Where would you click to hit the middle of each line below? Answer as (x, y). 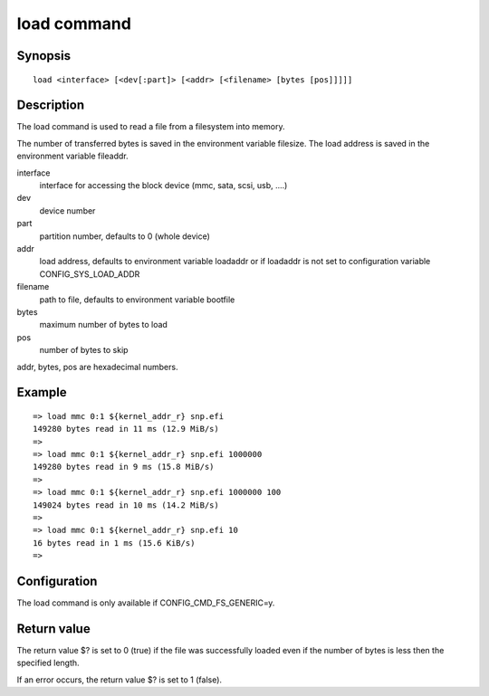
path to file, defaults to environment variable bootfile (137, 300)
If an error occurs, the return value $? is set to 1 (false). (119, 680)
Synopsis (44, 56)
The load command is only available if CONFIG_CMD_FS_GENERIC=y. (146, 603)
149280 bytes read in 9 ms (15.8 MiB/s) (124, 467)
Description (51, 105)
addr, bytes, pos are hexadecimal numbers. (97, 367)
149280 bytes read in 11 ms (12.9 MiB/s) (126, 429)
